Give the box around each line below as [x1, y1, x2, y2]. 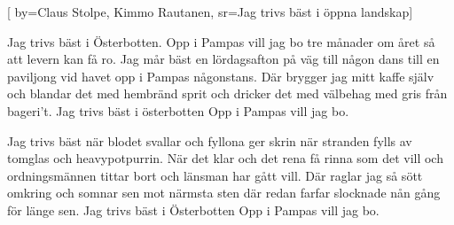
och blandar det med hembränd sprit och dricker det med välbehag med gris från [7, 84, 448, 103]
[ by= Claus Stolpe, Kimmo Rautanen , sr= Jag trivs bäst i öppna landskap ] [7, 3, 413, 20]
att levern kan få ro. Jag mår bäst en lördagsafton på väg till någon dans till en [7, 50, 440, 68]
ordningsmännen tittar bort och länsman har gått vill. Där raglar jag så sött [7, 166, 423, 184]
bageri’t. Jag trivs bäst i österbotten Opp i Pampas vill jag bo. [7, 101, 349, 120]
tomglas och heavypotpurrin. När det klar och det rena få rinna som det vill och [7, 149, 443, 167]
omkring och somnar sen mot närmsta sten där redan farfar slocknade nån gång [7, 183, 441, 202]
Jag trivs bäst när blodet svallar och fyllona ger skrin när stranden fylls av [7, 131, 412, 150]
